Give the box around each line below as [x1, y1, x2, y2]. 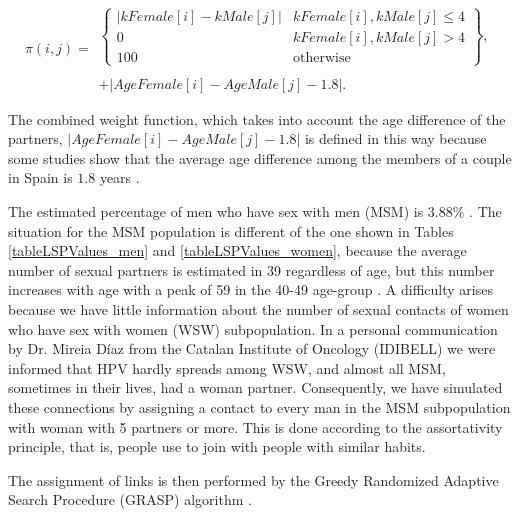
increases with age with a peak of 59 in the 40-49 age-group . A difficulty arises [8, 279, 493, 300]
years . [99, 167, 140, 188]
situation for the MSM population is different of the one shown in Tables [8, 220, 454, 241]
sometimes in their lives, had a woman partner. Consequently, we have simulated [8, 377, 503, 398]
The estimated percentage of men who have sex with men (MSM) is [8, 201, 424, 222]
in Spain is [8, 167, 73, 188]
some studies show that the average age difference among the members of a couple [8, 147, 512, 168]
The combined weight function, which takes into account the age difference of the [8, 108, 506, 129]
